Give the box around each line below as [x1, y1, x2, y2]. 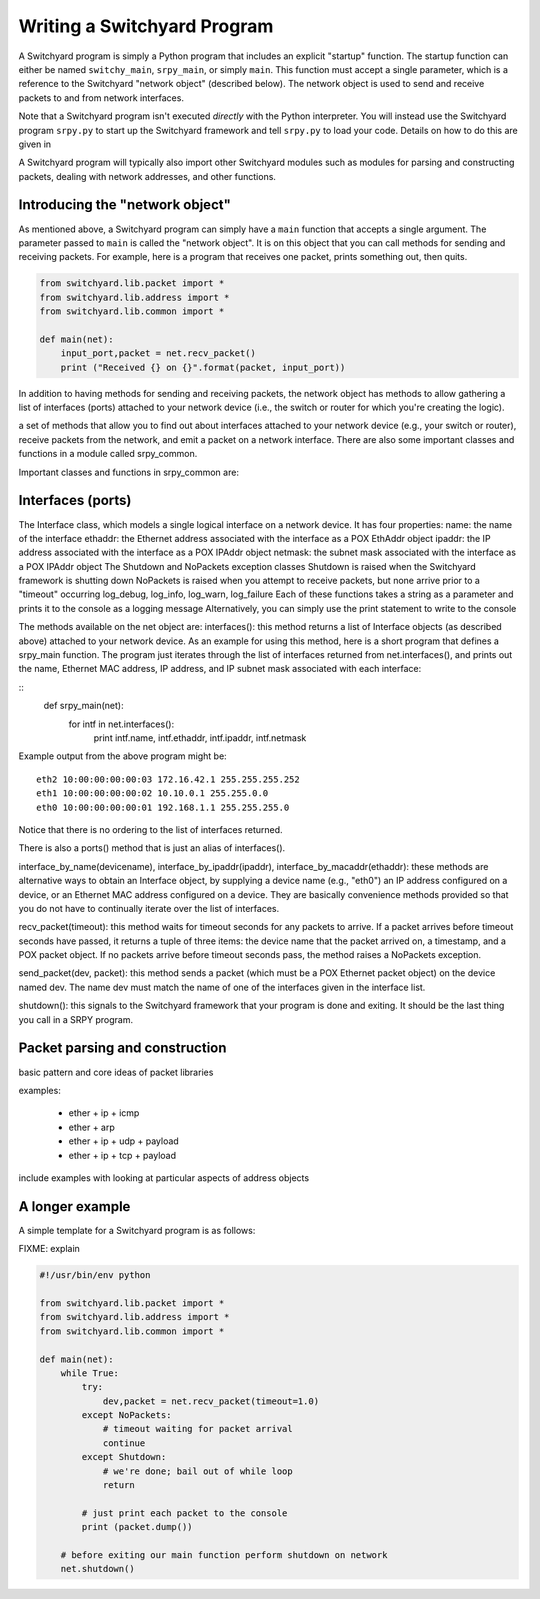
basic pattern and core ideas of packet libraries [18, 1066, 214, 1078]
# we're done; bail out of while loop [102, 1465, 294, 1477]
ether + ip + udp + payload [68, 1135, 179, 1147]
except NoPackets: [81, 1410, 172, 1421]
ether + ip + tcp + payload [68, 1149, 177, 1161]
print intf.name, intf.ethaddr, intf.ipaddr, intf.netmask [93, 732, 307, 744]
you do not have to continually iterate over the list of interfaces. [18, 902, 280, 914]
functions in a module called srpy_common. [18, 448, 198, 460]
